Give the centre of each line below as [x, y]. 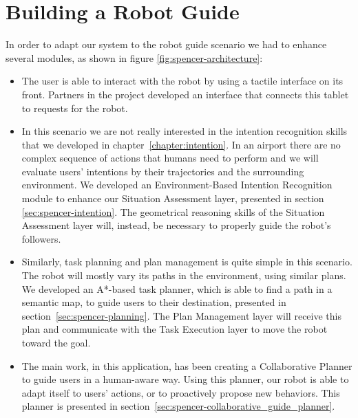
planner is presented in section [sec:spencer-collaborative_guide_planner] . [178, 406]
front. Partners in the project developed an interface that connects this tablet [185, 94]
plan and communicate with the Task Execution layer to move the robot [175, 329]
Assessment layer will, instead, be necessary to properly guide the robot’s [176, 225]
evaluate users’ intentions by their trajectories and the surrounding [163, 171]
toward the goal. [56, 342]
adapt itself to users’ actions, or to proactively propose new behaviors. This [181, 392]
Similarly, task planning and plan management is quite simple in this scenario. [187, 262]
